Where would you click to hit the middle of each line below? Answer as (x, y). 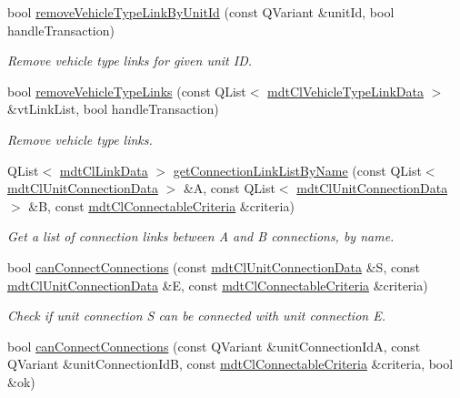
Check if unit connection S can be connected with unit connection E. (196, 316)
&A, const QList (229, 188)
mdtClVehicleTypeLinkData (346, 91)
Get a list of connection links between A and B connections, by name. (201, 236)
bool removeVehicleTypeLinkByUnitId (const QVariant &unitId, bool (201, 12)
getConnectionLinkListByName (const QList (297, 170)
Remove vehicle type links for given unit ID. (130, 61)
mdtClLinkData (104, 170)
